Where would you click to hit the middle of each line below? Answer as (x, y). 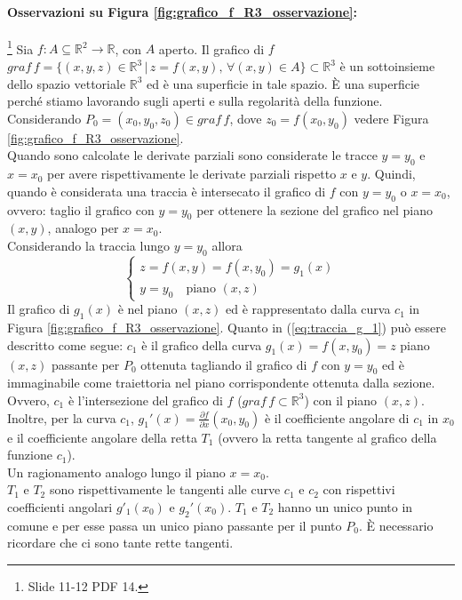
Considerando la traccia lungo (88, 245)
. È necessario (396, 525)
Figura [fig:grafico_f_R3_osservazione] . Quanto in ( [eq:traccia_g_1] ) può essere (227, 327)
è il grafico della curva (202, 344)
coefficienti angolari (60, 506)
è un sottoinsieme (387, 66)
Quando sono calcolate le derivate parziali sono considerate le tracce (192, 155)
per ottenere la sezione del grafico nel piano (315, 209)
